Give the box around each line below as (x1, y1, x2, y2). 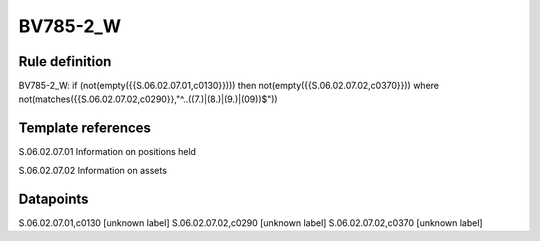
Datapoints (18, 190, 89, 207)
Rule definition (18, 53, 112, 70)
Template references (18, 120, 152, 137)
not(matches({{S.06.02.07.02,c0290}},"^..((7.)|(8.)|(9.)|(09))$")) (18, 93, 279, 105)
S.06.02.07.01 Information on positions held (18, 146, 197, 158)
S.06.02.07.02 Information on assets (18, 164, 167, 176)
